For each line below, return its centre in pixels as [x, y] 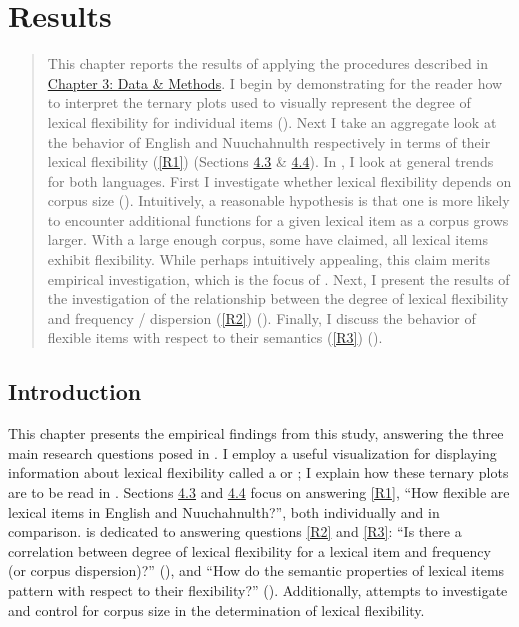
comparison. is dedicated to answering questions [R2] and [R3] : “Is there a [235, 531]
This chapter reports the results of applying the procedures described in [267, 63]
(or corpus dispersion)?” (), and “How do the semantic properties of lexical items [256, 570]
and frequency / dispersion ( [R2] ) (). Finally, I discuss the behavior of [261, 317]
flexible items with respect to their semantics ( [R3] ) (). [215, 337]
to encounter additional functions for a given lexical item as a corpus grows [278, 219]
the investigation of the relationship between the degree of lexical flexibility [278, 298]
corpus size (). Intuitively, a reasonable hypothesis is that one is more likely [278, 200]
